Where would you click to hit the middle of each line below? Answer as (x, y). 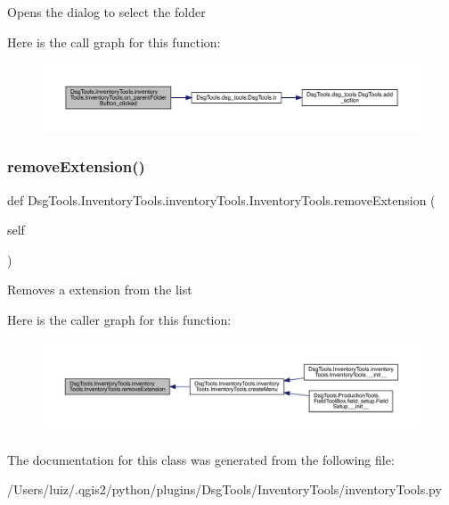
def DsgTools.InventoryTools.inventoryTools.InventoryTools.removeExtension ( (221, 199)
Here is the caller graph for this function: (119, 319)
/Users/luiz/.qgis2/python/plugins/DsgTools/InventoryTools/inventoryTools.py (224, 489)
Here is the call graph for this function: (114, 41)
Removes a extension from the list (100, 290)
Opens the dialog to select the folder (106, 12)
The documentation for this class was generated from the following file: (201, 459)
